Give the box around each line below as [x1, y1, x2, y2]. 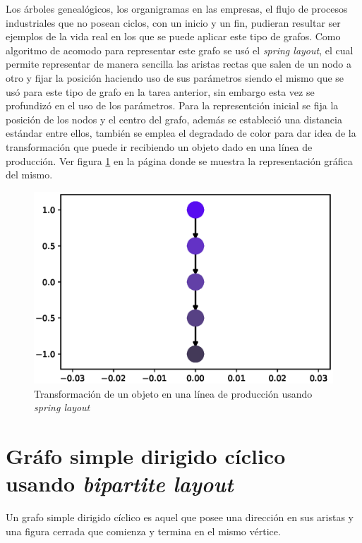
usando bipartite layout [6, 469, 234, 499]
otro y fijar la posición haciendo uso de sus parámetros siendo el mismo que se [6, 70, 344, 85]
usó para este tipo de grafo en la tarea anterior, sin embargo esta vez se [6, 84, 315, 99]
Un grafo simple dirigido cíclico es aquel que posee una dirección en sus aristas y [6, 510, 354, 525]
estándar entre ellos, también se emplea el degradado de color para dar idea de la [6, 126, 356, 140]
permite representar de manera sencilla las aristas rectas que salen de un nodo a [6, 56, 351, 71]
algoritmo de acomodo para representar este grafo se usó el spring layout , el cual [6, 42, 354, 57]
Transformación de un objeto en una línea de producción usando [34, 386, 313, 401]
